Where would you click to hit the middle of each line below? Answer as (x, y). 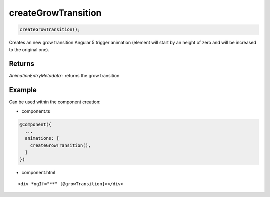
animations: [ (42, 138)
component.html (39, 172)
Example (23, 90)
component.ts (36, 111)
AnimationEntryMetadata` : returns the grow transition (64, 76)
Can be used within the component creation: (55, 102)
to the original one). (29, 49)
